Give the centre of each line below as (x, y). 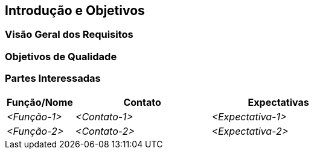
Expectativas (278, 102)
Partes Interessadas (53, 79)
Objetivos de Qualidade (61, 56)
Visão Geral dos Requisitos (69, 35)
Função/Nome (40, 102)
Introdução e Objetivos (75, 11)
